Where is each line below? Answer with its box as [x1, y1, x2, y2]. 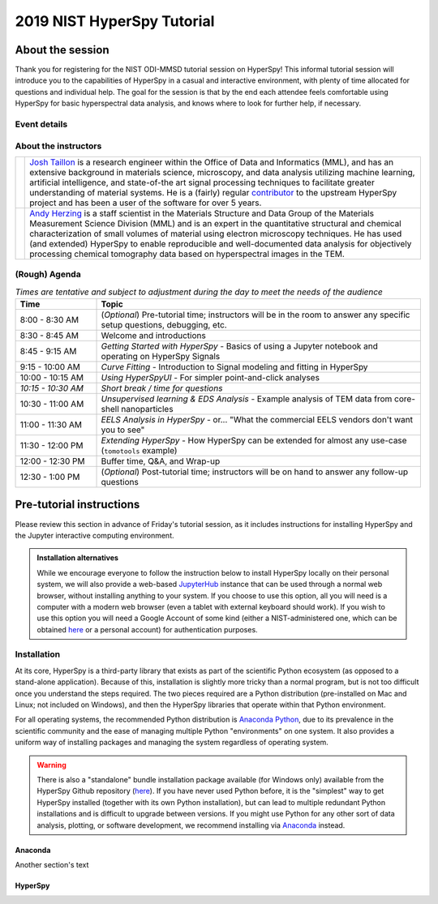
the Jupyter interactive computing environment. [15, 530, 174, 540]
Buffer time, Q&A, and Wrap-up [101, 456, 221, 467]
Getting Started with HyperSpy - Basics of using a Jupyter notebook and [101, 341, 379, 352]
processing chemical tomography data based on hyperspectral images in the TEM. [29, 248, 345, 259]
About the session [15, 43, 109, 57]
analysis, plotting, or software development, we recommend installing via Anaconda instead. [36, 820, 346, 830]
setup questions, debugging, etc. [101, 319, 227, 331]
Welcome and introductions [101, 330, 206, 341]
